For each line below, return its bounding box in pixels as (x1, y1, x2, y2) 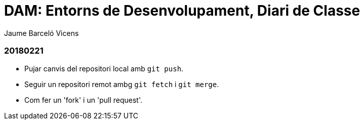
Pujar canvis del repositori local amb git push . (24, 64, 184, 73)
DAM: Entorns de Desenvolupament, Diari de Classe (4, 2, 360, 19)
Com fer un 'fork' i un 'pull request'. (24, 95, 142, 104)
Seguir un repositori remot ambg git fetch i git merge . (24, 79, 219, 89)
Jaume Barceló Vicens (4, 28, 79, 37)
